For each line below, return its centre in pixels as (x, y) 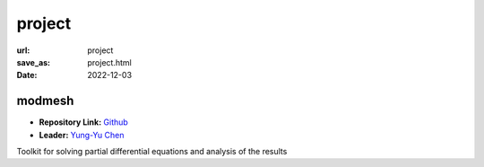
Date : (27, 75)
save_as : (34, 62)
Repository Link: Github (84, 122)
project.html (109, 62)
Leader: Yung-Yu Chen (82, 135)
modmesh (45, 101)
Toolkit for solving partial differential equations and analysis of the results (152, 152)
